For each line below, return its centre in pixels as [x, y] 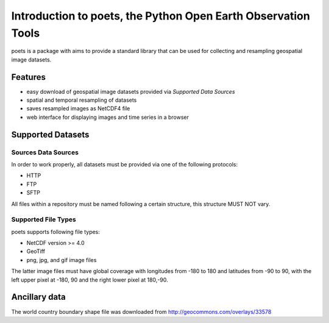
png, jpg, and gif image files [62, 260]
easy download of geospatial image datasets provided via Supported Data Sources [131, 91]
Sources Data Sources [45, 152]
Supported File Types [44, 219]
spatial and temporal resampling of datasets [82, 100]
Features [28, 77]
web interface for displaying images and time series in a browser [108, 117]
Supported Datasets [50, 134]
